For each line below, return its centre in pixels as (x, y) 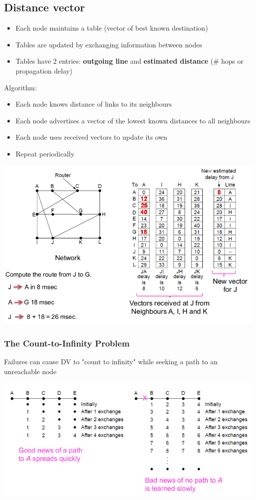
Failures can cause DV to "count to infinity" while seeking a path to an (111, 362)
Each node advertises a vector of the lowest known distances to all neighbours (133, 120)
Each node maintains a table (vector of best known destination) (112, 28)
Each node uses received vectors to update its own (91, 137)
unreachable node (30, 371)
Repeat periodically (45, 153)
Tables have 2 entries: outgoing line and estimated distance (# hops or (129, 61)
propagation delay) (44, 70)
